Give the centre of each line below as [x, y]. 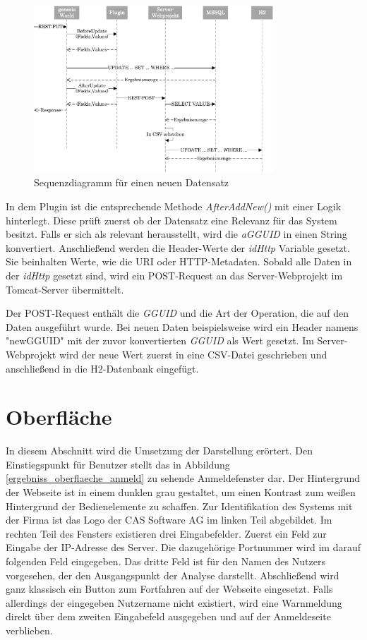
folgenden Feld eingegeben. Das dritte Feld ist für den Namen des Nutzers [166, 561]
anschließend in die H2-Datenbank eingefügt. [102, 368]
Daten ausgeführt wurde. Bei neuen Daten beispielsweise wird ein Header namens [182, 326]
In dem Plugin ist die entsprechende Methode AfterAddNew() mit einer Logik [174, 206]
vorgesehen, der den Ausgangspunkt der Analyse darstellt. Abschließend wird [173, 575]
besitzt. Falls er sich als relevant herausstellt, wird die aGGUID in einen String [176, 234]
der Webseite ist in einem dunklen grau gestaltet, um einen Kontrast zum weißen [181, 492]
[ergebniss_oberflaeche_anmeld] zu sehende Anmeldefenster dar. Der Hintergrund [183, 478]
